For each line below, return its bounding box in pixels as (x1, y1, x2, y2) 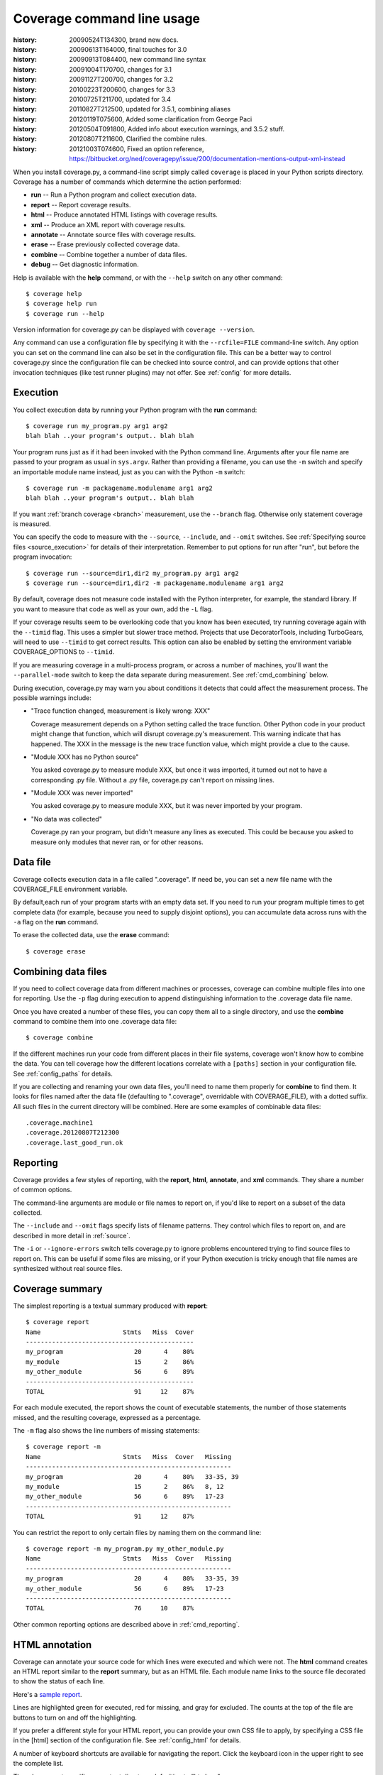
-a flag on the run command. (13, 918, 99, 927)
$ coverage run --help (26, 310, 105, 317)
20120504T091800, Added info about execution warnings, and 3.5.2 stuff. (69, 125, 285, 133)
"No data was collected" (30, 814, 102, 823)
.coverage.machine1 (26, 1119, 94, 1127)
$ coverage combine (26, 1034, 94, 1042)
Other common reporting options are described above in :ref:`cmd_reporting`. (13, 1620, 240, 1629)
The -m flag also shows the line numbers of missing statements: (13, 1426, 200, 1435)
